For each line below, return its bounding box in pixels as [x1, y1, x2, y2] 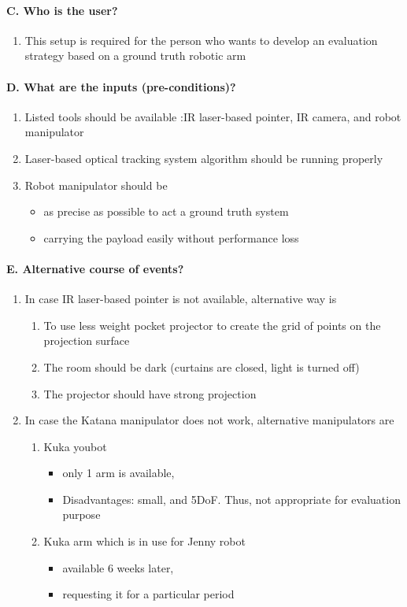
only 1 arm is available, [62, 465, 175, 481]
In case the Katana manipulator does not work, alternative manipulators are [24, 412, 394, 428]
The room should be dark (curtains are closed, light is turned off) [43, 358, 360, 375]
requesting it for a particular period [62, 586, 235, 602]
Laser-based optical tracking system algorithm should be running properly [24, 150, 383, 166]
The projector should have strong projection [43, 385, 257, 402]
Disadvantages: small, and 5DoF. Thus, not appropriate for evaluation [62, 490, 401, 507]
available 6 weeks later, [62, 559, 174, 576]
